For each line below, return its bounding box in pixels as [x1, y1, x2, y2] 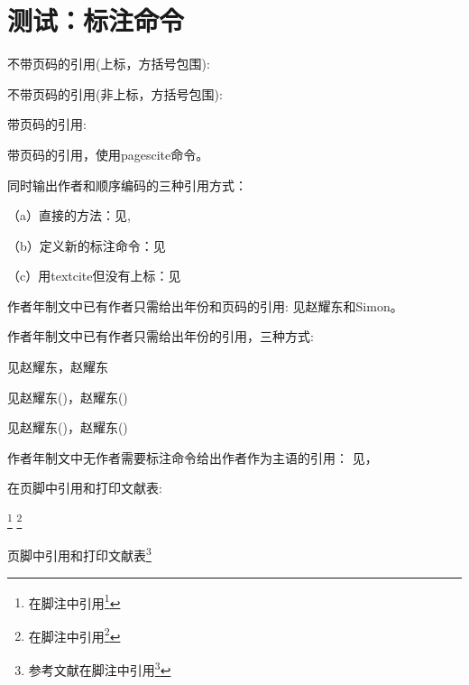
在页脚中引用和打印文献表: [7, 478, 162, 497]
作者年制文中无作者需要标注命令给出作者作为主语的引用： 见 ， [7, 448, 378, 467]
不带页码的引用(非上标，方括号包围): [7, 84, 223, 103]
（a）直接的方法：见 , [7, 206, 131, 225]
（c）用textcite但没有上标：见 [7, 266, 181, 285]
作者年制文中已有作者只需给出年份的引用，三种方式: [7, 327, 314, 346]
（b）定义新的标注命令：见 [7, 236, 166, 255]
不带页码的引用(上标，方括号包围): [7, 54, 210, 73]
